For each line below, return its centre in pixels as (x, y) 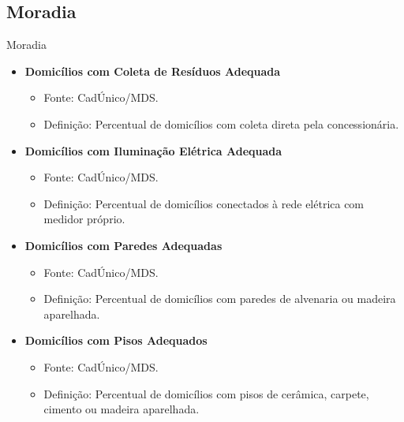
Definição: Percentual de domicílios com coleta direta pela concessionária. (221, 123)
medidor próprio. (84, 219)
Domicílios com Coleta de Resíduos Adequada (153, 71)
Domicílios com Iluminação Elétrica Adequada (153, 150)
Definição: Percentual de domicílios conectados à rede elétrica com (204, 203)
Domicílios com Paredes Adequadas (123, 245)
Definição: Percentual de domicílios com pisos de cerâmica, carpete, (206, 393)
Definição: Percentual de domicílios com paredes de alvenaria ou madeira (220, 299)
